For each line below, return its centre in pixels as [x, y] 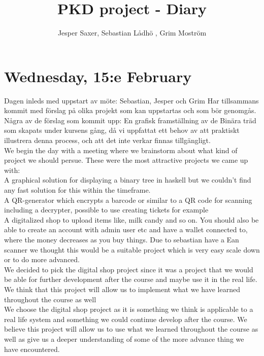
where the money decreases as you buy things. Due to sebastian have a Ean [122, 239]
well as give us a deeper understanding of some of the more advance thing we [124, 339]
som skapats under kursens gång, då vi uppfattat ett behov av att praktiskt [122, 130]
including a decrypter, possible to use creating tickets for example [106, 210]
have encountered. [32, 349]
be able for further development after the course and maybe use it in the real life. [131, 279]
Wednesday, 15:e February [98, 76]
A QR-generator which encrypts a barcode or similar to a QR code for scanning [128, 200]
